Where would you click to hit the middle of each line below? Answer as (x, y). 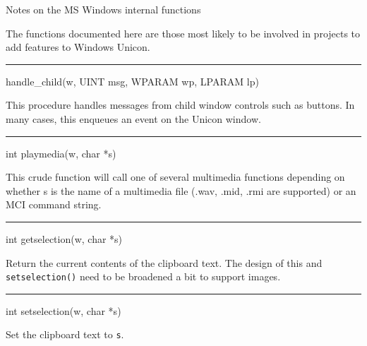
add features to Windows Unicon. (78, 47)
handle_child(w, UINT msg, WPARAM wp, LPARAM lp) (132, 81)
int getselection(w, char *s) (64, 238)
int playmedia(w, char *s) (61, 153)
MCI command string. (54, 204)
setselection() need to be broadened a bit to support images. (143, 276)
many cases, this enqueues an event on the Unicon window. (133, 118)
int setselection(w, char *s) (64, 310)
